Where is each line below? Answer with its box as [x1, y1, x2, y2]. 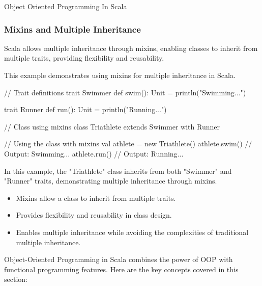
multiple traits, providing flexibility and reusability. [4, 53, 164, 63]
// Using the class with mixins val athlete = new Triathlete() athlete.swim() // [4, 138, 252, 149]
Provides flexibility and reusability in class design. [16, 210, 172, 220]
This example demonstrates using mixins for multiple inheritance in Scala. [4, 70, 236, 80]
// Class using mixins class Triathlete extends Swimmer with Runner [4, 121, 220, 132]
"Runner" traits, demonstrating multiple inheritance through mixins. [4, 175, 217, 186]
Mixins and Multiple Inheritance [4, 22, 141, 35]
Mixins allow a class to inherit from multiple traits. [16, 192, 176, 203]
